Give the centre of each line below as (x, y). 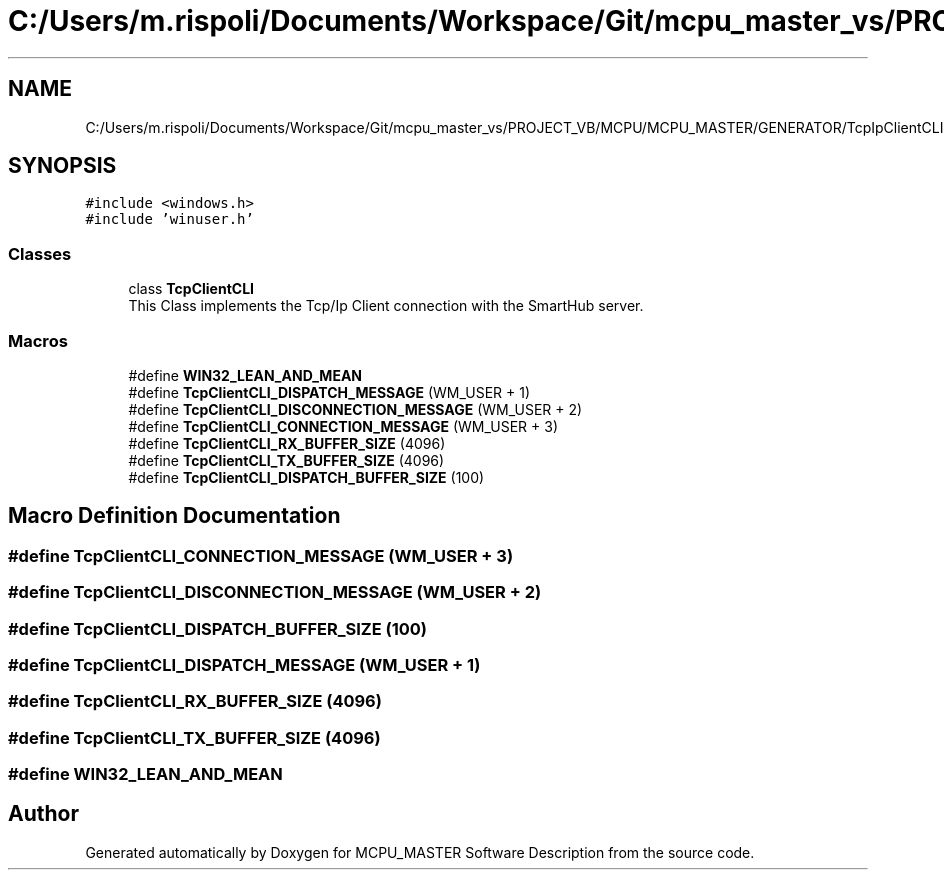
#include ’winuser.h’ (169, 219)
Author (43, 814)
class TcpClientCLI (191, 289)
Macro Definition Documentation (174, 516)
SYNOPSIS (62, 166)
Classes (40, 253)
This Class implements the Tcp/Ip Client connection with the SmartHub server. (386, 306)
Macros (38, 340)
